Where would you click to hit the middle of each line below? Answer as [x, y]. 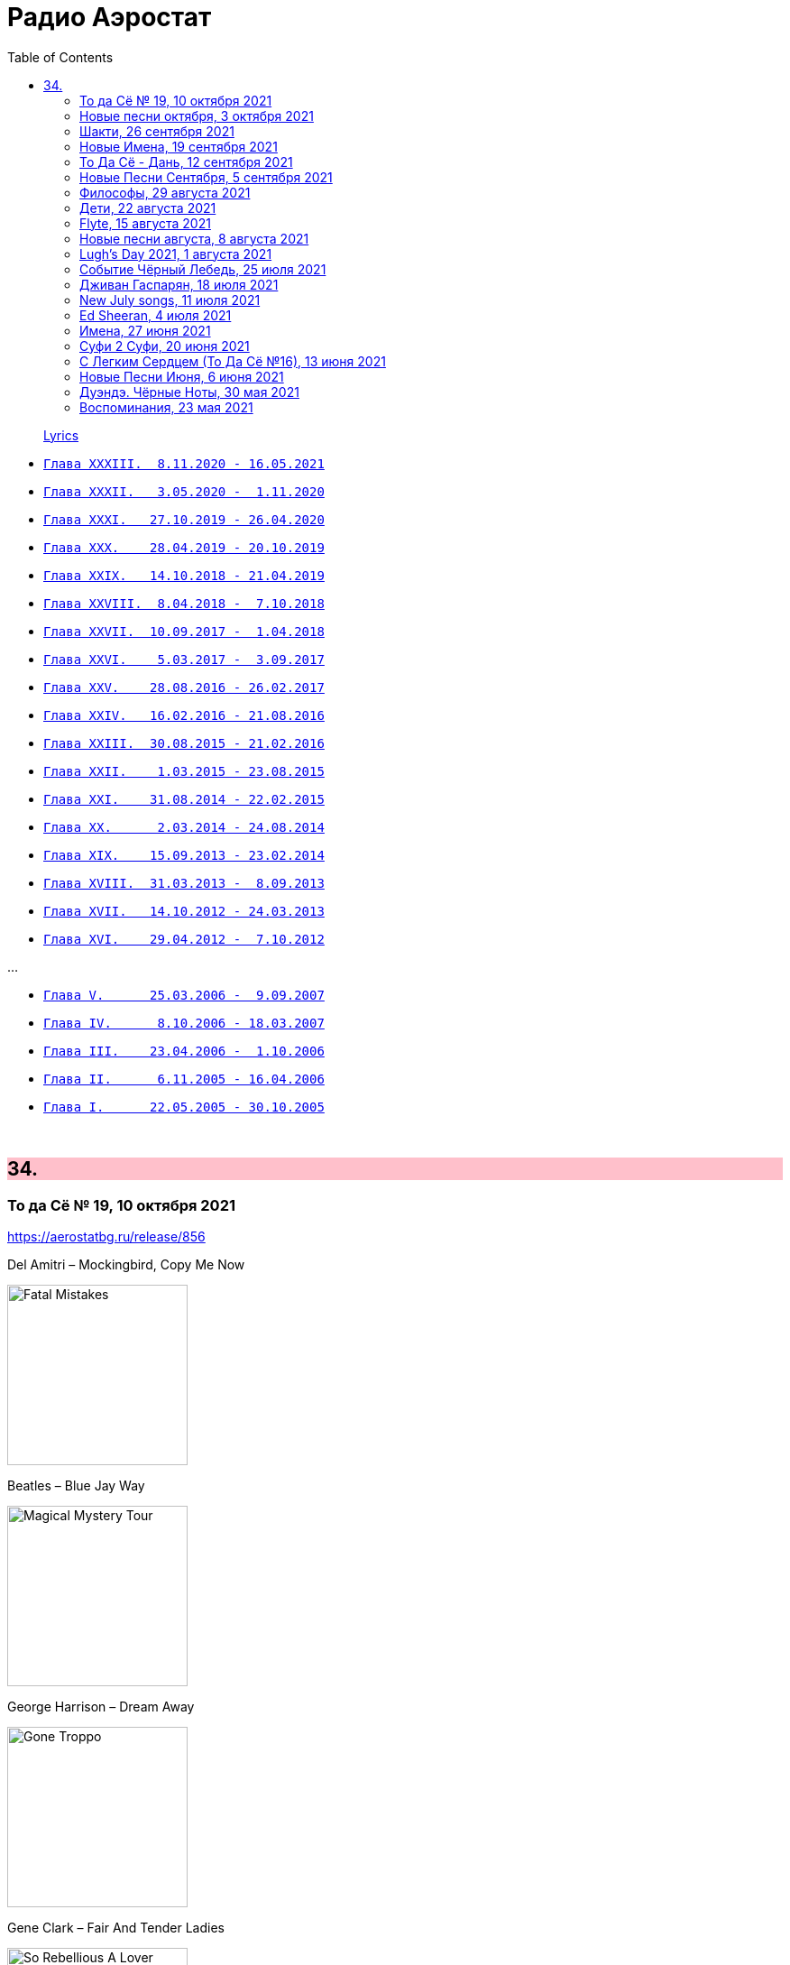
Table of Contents [60, 57]
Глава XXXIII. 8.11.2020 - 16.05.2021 [184, 463]
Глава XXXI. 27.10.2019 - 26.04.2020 [184, 519]
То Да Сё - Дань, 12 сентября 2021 [186, 161]
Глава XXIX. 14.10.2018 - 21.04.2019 [184, 575]
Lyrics [61, 435]
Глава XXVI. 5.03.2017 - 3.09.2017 [184, 659]
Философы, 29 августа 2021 [165, 192]
